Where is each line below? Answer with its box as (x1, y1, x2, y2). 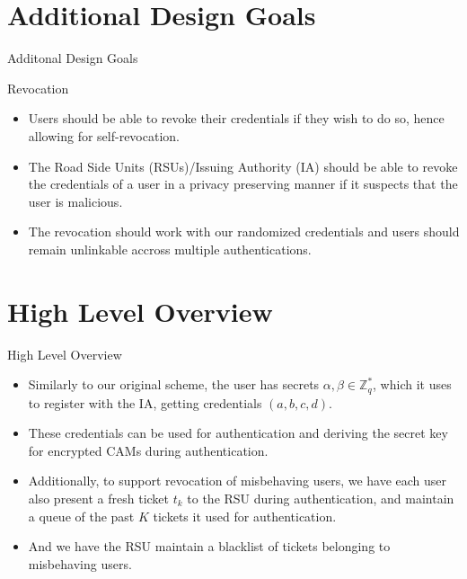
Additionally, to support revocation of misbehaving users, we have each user (28, 471, 447, 490)
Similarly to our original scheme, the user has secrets (28, 375, 320, 394)
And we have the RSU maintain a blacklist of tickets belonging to (28, 537, 391, 556)
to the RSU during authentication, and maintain (187, 489, 454, 508)
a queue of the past (28, 506, 135, 525)
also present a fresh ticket (28, 489, 170, 508)
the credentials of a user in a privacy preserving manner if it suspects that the (28, 174, 458, 193)
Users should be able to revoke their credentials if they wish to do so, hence (28, 109, 445, 128)
